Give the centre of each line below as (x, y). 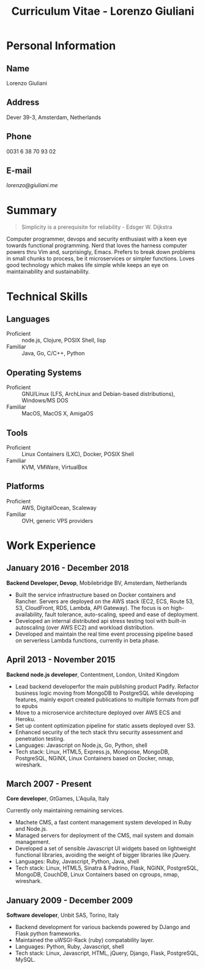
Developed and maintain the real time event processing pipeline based (104, 634)
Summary (32, 210)
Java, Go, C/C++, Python (53, 353)
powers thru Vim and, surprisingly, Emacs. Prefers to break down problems (101, 252)
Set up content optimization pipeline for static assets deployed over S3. (105, 725)
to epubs (26, 706)
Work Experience (51, 546)
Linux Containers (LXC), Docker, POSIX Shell (78, 454)
